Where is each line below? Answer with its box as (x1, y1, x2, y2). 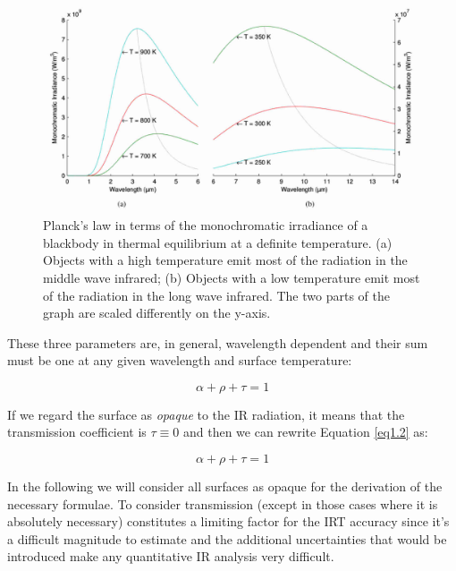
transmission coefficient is (7, 422, 147, 441)
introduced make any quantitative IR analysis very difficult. (7, 547, 334, 566)
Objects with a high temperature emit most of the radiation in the (43, 251, 408, 269)
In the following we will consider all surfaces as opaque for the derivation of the (7, 477, 443, 496)
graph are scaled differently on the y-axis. (43, 303, 271, 322)
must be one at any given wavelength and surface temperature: (7, 351, 352, 370)
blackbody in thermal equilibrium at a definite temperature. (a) (43, 233, 393, 251)
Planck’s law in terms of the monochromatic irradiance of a (43, 216, 368, 234)
